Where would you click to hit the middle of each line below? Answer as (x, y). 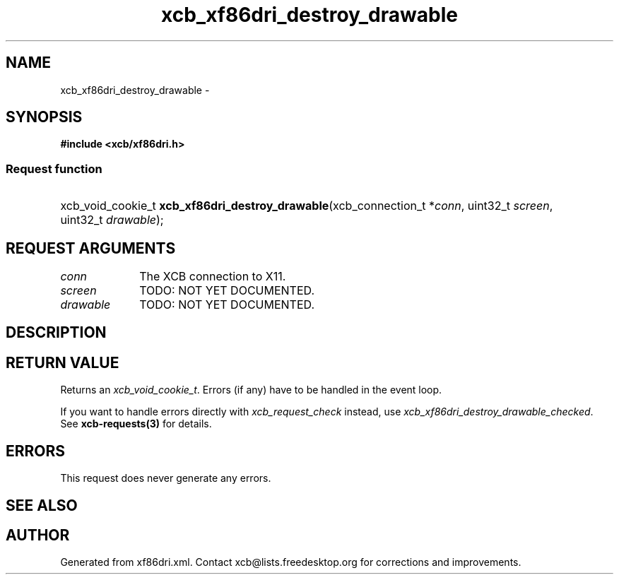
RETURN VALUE (63, 362)
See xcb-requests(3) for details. (136, 424)
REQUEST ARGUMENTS (91, 248)
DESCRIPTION (56, 333)
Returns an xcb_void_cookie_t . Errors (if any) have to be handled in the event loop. (251, 390)
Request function (54, 168)
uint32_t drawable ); (112, 220)
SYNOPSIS (44, 117)
